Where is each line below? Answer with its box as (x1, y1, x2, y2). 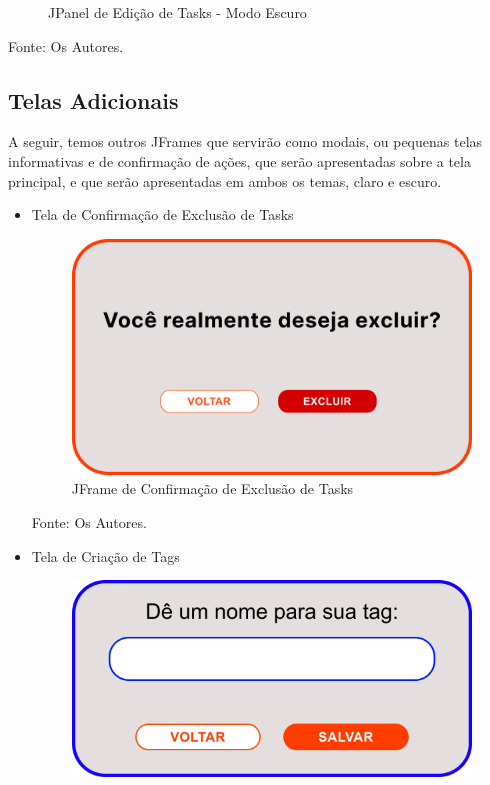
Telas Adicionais (8, 84, 179, 115)
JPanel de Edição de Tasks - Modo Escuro (48, 2, 307, 22)
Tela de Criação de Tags (31, 545, 180, 566)
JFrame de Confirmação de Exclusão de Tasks (71, 478, 354, 499)
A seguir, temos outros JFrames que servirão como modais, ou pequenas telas (8, 131, 483, 152)
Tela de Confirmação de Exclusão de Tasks (31, 204, 294, 225)
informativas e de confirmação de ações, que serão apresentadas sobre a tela (8, 150, 471, 171)
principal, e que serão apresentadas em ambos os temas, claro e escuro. (8, 170, 442, 191)
